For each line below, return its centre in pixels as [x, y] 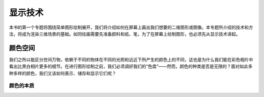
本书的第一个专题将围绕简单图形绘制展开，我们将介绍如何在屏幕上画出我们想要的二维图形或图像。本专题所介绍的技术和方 [131, 27]
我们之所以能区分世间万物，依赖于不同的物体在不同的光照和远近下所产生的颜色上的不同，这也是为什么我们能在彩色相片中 [131, 59]
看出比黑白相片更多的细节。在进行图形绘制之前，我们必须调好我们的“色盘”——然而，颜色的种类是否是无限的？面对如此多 [131, 66]
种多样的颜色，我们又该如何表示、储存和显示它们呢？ [63, 73]
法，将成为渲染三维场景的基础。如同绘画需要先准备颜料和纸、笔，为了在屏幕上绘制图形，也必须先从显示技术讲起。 [125, 34]
